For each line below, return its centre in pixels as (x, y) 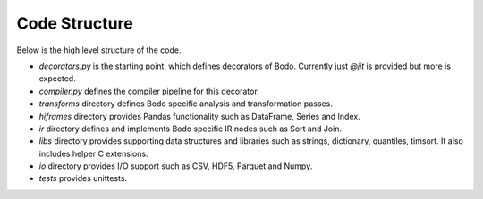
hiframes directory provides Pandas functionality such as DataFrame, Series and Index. (200, 116)
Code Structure (75, 23)
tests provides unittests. (83, 178)
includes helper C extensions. (93, 153)
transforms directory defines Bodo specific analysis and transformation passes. (186, 104)
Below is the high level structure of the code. (99, 50)
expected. (57, 79)
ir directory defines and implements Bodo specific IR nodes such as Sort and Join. (190, 129)
